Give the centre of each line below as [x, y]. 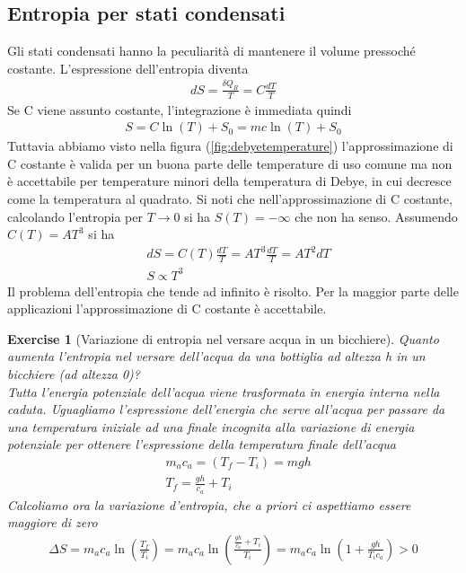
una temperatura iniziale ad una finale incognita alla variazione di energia [211, 426]
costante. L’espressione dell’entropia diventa [128, 68]
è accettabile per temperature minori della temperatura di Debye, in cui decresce [229, 181]
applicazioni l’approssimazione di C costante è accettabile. [167, 309]
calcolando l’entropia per [75, 216]
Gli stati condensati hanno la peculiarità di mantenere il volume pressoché [211, 51]
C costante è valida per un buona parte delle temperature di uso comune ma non [230, 163]
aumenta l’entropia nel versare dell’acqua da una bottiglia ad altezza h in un [216, 356]
